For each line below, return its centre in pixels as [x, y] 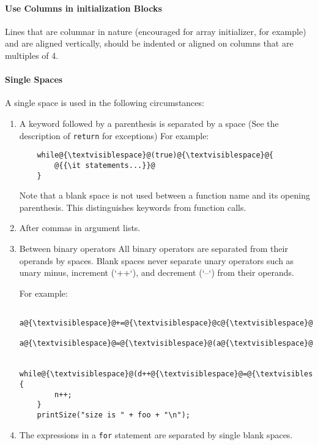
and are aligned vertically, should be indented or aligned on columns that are [149, 43]
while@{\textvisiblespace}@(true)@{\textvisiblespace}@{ [155, 155]
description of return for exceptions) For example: [114, 135]
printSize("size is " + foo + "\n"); [113, 415]
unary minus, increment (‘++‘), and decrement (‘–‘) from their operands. [157, 272]
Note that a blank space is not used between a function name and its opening [165, 195]
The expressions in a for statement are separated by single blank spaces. [156, 434]
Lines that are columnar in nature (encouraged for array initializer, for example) [156, 31]
